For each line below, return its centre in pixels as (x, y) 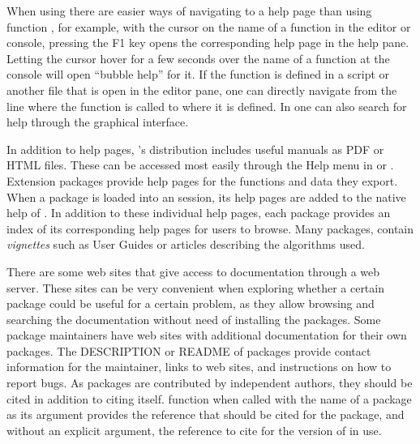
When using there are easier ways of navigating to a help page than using (189, 11)
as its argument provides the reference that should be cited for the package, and (206, 414)
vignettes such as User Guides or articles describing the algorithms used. (186, 244)
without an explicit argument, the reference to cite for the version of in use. (194, 430)
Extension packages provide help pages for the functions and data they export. (202, 180)
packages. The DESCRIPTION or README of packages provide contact (189, 350)
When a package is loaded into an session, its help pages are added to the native (206, 196)
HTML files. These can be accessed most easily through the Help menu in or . (200, 165)
